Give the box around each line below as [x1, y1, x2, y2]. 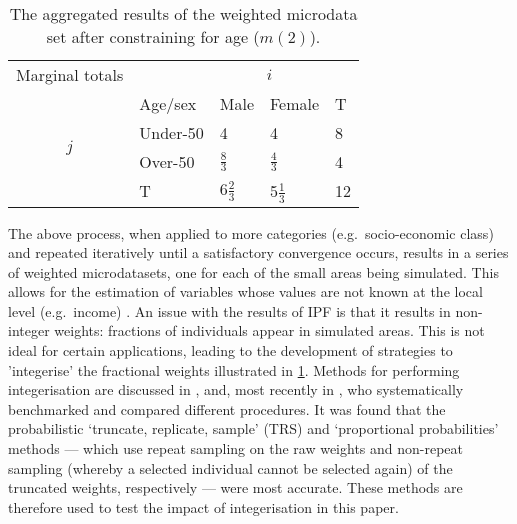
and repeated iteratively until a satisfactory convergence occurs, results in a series [8, 242, 509, 263]
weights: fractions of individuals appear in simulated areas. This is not [54, 320, 485, 341]
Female [270, 92, 320, 115]
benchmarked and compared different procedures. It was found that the [8, 398, 446, 419]
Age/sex [139, 92, 197, 115]
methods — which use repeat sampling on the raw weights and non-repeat [8, 438, 464, 459]
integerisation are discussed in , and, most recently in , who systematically [8, 379, 464, 400]
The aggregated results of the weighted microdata [9, 2, 358, 25]
